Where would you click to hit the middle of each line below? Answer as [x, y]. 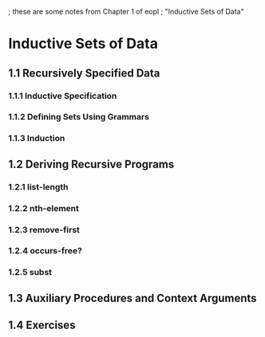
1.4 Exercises [42, 325]
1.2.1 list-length [39, 186]
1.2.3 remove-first [44, 229]
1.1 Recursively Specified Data [84, 73]
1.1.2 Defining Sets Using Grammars [79, 117]
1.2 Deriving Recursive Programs [91, 164]
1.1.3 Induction [37, 139]
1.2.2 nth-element [44, 208]
